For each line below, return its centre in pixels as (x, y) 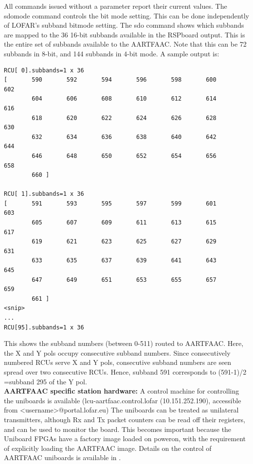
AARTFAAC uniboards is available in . (63, 457)
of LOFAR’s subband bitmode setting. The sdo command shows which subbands (124, 25)
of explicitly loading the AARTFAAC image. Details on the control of (108, 448)
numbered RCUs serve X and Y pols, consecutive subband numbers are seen (118, 362)
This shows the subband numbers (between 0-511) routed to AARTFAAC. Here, (124, 343)
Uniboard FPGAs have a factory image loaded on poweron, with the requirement (125, 438)
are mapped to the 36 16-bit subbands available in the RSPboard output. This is (125, 34)
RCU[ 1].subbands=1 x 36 (44, 194)
